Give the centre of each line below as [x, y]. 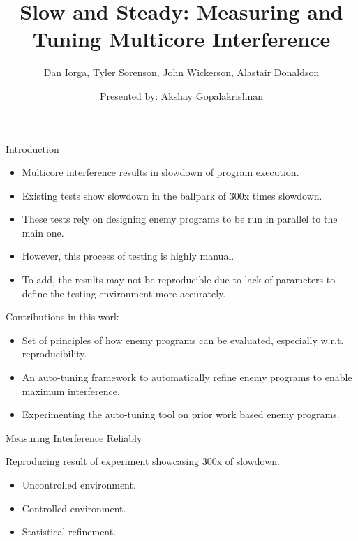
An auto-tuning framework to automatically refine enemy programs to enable [187, 377]
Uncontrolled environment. [79, 484]
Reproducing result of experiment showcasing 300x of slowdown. [143, 461]
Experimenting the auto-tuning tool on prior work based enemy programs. [181, 414]
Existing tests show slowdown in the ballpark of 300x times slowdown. [172, 195]
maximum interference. [71, 391]
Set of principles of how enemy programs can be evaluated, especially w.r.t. [183, 340]
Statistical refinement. [69, 532]
